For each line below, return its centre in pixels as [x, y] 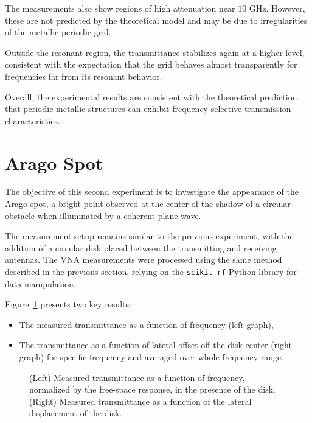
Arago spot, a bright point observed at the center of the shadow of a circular [148, 204]
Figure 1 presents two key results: [68, 304]
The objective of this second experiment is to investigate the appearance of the [152, 191]
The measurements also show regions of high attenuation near [120, 8]
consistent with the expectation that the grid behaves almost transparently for [151, 64]
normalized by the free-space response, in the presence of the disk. [152, 389]
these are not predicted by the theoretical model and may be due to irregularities [156, 20]
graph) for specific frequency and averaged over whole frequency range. [151, 357]
